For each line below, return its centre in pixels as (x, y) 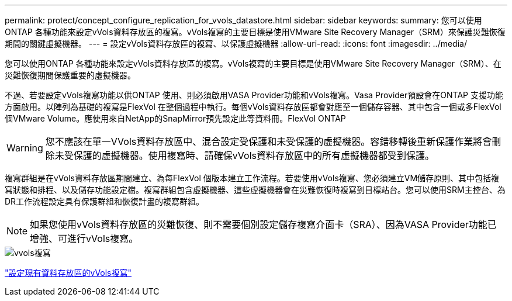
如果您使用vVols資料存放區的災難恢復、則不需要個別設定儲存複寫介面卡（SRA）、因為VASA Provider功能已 (263, 224)
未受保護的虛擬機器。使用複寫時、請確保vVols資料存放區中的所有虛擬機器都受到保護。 (244, 155)
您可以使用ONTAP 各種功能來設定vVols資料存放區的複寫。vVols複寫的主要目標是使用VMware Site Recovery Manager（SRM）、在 (253, 63)
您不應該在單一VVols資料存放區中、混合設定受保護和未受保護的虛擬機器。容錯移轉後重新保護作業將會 (269, 141)
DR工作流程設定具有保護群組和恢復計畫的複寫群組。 (105, 201)
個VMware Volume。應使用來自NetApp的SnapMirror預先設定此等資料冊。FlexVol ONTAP (175, 118)
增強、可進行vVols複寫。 (84, 238)
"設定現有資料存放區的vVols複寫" (68, 273)
